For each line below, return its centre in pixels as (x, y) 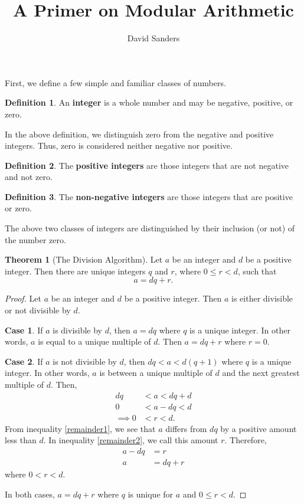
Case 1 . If (24, 330)
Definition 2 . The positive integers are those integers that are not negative (147, 165)
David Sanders (153, 38)
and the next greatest (261, 373)
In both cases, (30, 494)
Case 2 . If (24, 361)
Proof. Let (23, 298)
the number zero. (35, 239)
